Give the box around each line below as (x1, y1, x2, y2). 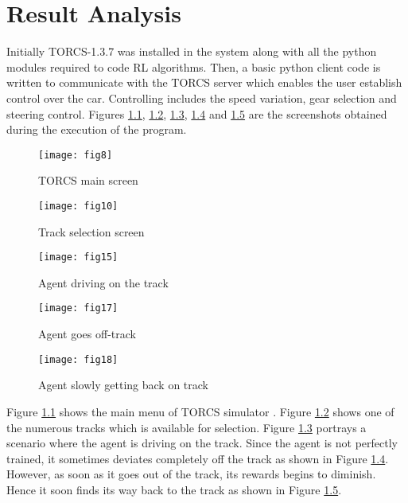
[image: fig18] (38, 353, 119, 365)
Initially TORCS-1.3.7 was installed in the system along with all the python (6, 43, 377, 60)
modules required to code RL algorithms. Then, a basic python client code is (6, 58, 381, 75)
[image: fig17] (38, 302, 119, 314)
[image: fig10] (38, 200, 119, 212)
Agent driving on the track (38, 274, 169, 290)
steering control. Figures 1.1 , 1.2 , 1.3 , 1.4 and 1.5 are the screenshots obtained (6, 105, 387, 122)
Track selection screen (38, 223, 145, 240)
